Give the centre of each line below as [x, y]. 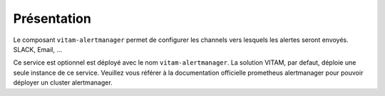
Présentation [52, 18]
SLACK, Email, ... [38, 49]
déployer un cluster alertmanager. [63, 82]
